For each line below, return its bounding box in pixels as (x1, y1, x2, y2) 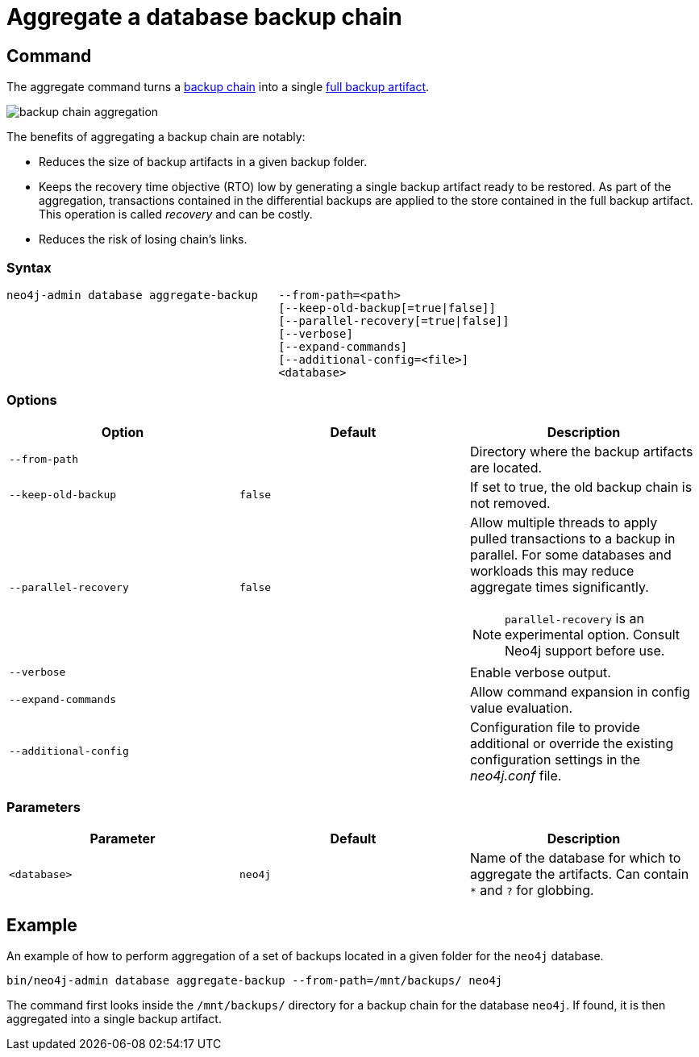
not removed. (469, 494, 551, 511)
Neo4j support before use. (505, 642, 665, 659)
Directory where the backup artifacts (469, 443, 693, 460)
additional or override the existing (469, 734, 674, 751)
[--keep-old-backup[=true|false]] (278, 301, 496, 314)
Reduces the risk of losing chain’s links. (39, 232, 248, 247)
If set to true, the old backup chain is (469, 478, 693, 495)
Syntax (6, 259, 52, 276)
